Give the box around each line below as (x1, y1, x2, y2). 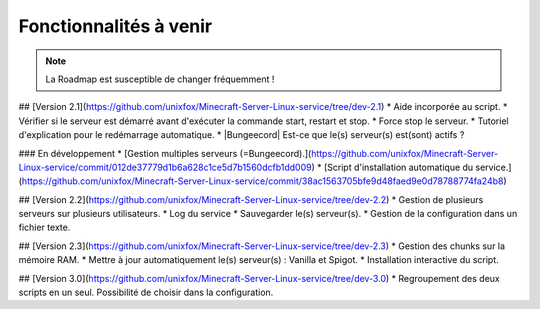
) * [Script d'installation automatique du (311, 161, 474, 173)
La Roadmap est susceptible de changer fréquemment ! (45, 73, 275, 85)
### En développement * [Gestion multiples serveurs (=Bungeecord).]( (18, 147, 312, 159)
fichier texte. (18, 221, 71, 234)
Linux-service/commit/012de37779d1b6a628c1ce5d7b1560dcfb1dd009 (18, 161, 312, 173)
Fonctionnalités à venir (18, 15, 213, 37)
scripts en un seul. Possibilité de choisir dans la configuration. (18, 286, 274, 299)
